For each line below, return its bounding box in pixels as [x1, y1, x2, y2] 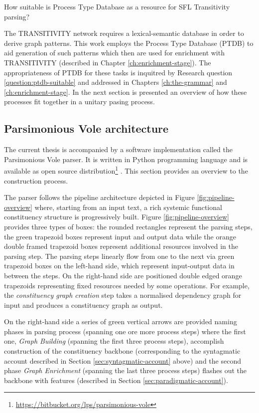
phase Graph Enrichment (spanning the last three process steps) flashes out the [4, 365, 247, 376]
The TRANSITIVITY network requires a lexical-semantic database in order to [4, 28, 244, 38]
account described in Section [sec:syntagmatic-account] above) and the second [4, 355, 241, 366]
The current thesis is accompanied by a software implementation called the [4, 144, 233, 155]
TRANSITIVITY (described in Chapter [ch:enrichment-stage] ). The [4, 57, 211, 67]
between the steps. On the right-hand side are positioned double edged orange [4, 270, 242, 280]
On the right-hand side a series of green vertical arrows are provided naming [4, 316, 237, 327]
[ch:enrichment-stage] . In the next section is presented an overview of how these [4, 86, 247, 97]
